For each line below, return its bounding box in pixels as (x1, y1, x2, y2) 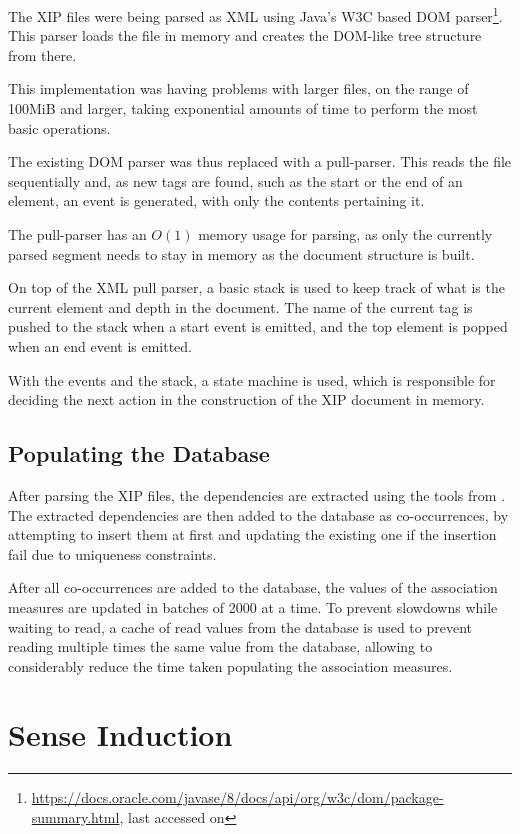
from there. (8, 44, 77, 65)
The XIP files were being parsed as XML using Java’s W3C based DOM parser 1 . (8, 3, 503, 26)
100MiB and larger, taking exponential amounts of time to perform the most (8, 98, 478, 119)
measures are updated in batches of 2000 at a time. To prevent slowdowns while (8, 596, 498, 617)
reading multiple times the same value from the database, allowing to (8, 636, 433, 657)
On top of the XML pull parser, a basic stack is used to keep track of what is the (8, 277, 505, 298)
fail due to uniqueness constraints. (8, 543, 217, 564)
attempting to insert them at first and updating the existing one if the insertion (8, 524, 497, 545)
